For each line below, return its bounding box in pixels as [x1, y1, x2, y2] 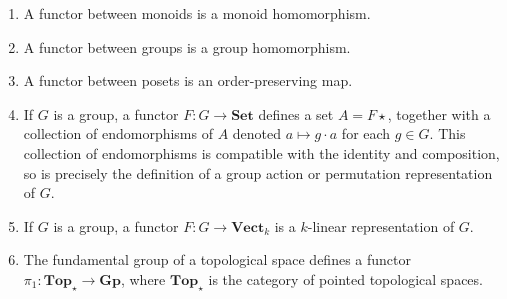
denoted [232, 123, 282, 144]
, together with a [387, 103, 491, 124]
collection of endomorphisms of [23, 123, 213, 144]
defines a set [258, 103, 334, 124]
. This [429, 123, 466, 144]
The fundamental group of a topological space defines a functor [23, 249, 411, 270]
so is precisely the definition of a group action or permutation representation [23, 162, 493, 183]
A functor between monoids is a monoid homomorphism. [23, 3, 371, 23]
